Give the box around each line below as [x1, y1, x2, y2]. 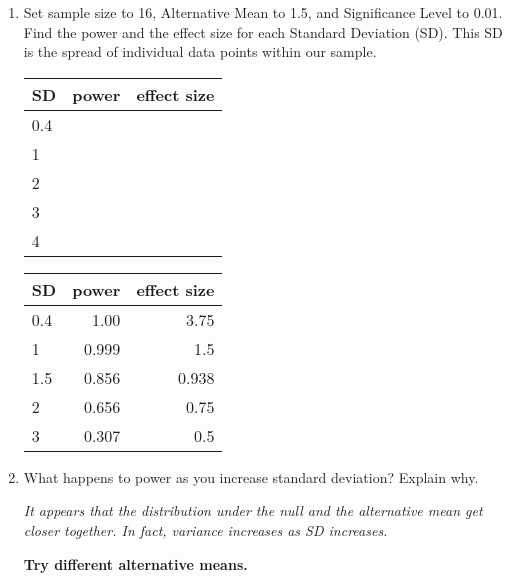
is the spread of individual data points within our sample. [23, 41, 377, 62]
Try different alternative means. [23, 553, 248, 574]
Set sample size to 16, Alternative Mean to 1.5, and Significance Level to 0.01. [23, 2, 503, 22]
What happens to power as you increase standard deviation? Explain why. [23, 466, 479, 487]
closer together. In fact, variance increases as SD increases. [23, 519, 388, 540]
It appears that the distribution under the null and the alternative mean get [23, 500, 483, 521]
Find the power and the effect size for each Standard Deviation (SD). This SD [23, 21, 503, 42]
